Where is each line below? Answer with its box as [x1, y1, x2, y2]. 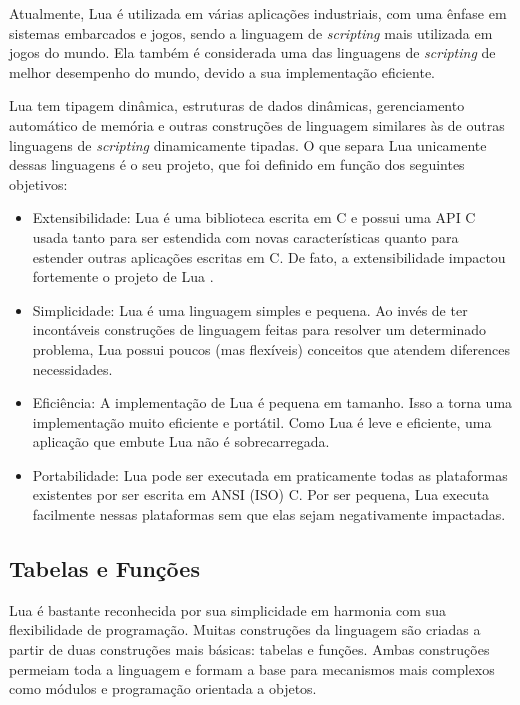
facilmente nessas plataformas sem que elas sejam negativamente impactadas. [32, 504, 506, 525]
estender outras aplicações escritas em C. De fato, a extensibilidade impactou [32, 246, 506, 267]
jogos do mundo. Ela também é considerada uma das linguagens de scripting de [9, 42, 496, 63]
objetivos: [9, 173, 68, 194]
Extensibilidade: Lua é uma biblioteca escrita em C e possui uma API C [32, 207, 476, 228]
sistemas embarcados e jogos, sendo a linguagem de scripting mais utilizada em [9, 22, 493, 43]
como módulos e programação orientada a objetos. [9, 678, 317, 699]
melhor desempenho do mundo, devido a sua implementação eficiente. [9, 61, 436, 82]
